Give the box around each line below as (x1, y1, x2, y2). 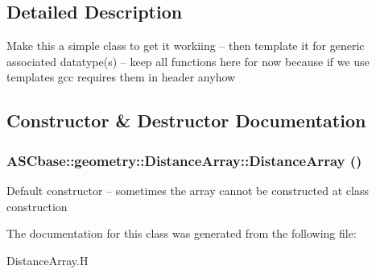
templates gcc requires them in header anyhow (6, 68, 236, 85)
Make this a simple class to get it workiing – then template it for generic (6, 37, 365, 54)
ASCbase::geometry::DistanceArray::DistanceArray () (6, 150, 362, 170)
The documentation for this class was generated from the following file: (6, 225, 357, 242)
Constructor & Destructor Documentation (6, 108, 366, 133)
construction (6, 197, 68, 214)
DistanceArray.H (6, 251, 89, 268)
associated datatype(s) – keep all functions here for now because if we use (6, 52, 370, 69)
